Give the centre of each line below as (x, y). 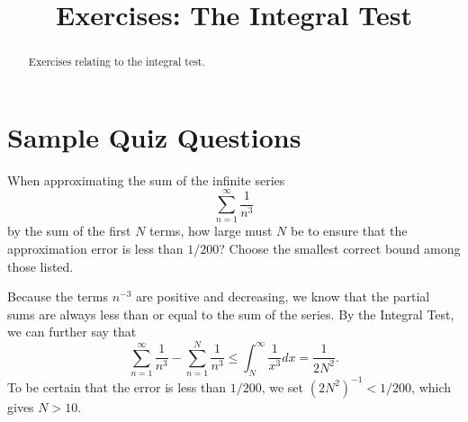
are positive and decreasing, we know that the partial (283, 296)
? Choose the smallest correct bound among (340, 249)
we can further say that (72, 332)
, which (432, 386)
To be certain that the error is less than (117, 386)
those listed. (40, 266)
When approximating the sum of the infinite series (146, 180)
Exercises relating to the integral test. (117, 62)
